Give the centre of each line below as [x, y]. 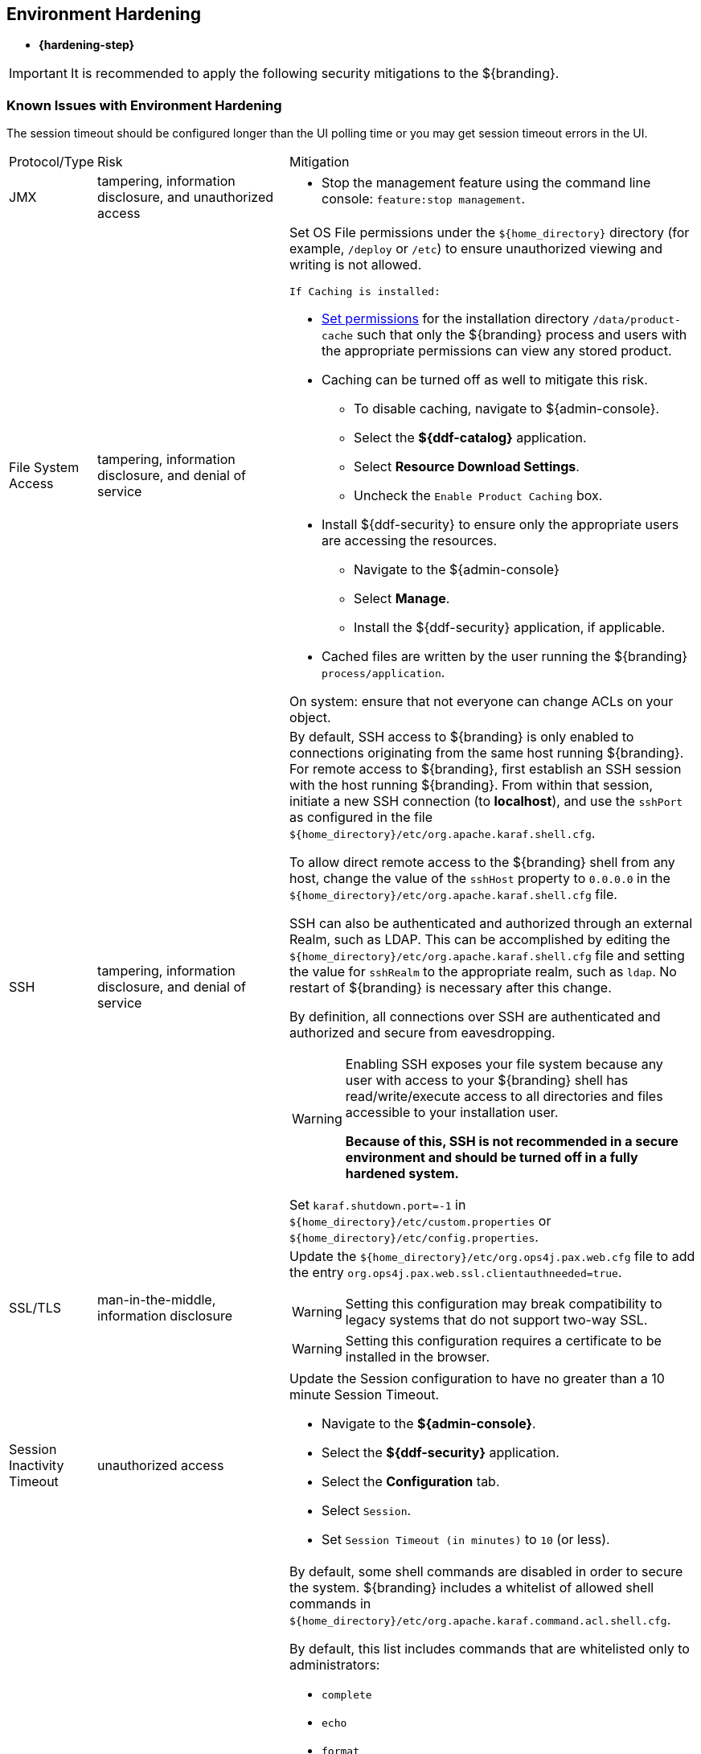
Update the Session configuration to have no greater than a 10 [477, 1379]
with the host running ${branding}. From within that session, [471, 785]
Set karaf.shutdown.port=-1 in [378, 1205]
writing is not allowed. [356, 265]
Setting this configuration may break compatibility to [504, 1304]
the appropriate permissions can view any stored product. [497, 351]
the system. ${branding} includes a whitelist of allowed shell [472, 1588]
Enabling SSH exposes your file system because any [504, 1064]
